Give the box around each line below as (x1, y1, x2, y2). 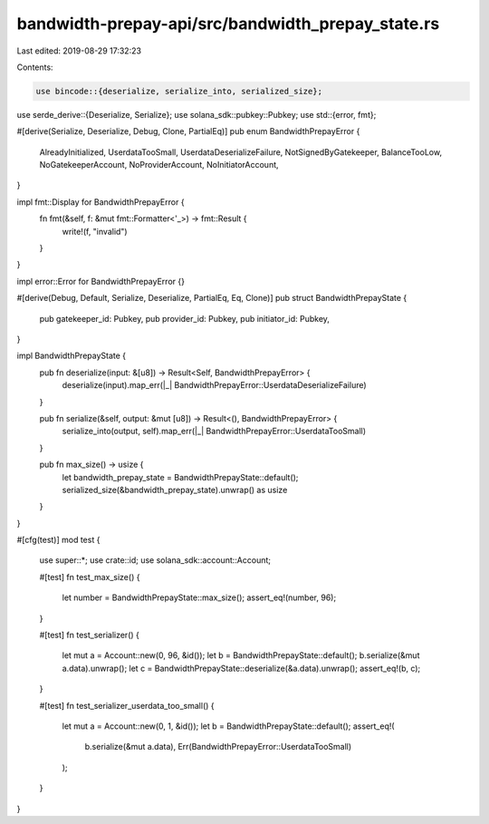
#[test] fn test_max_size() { (39, 571, 140, 582)
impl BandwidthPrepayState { (16, 350, 127, 362)
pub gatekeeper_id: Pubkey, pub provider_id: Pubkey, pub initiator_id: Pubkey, (39, 313, 331, 324)
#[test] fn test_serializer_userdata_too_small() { (39, 700, 215, 711)
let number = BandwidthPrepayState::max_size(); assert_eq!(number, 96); (62, 592, 337, 603)
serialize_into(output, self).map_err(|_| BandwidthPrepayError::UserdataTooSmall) (62, 426, 367, 437)
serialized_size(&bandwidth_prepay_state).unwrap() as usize (62, 484, 288, 495)
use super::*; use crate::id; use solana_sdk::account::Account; (39, 555, 272, 566)
